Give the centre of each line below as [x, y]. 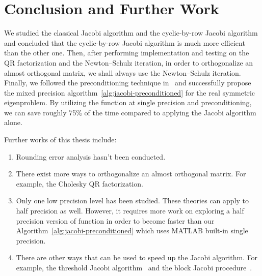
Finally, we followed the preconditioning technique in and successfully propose [128, 83]
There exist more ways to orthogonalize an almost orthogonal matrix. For [131, 174]
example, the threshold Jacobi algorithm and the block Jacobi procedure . [134, 267]
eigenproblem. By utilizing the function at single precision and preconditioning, [128, 102]
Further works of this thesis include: [60, 140]
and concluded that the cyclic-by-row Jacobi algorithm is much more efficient [125, 42]
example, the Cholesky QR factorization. [80, 183]
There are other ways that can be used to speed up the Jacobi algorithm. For [137, 257]
